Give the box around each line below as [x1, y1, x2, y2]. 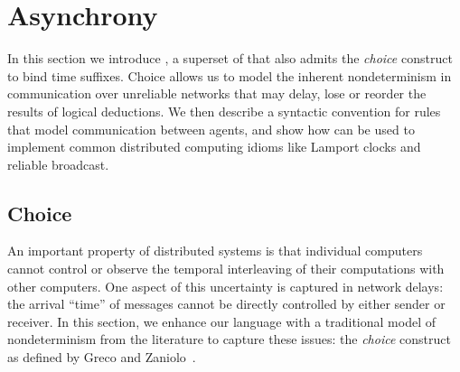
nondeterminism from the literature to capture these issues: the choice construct [7, 330, 451, 349]
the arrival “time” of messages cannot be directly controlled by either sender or [7, 294, 446, 313]
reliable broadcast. [7, 154, 109, 173]
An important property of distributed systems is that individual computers [7, 241, 423, 260]
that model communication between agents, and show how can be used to [7, 119, 415, 138]
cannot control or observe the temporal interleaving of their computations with [7, 259, 445, 278]
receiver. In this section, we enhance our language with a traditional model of [7, 312, 436, 330]
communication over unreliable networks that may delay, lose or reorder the [7, 84, 427, 103]
